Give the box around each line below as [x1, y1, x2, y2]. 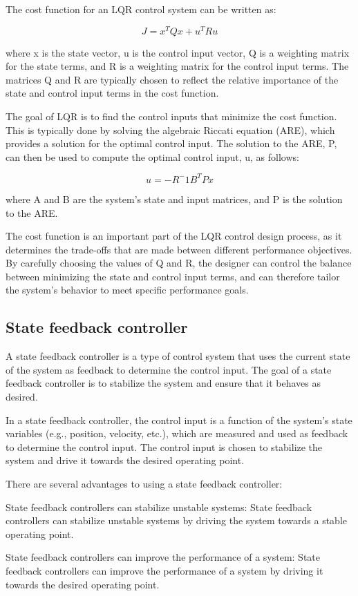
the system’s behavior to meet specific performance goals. [6, 282, 249, 297]
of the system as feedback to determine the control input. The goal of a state [6, 362, 332, 376]
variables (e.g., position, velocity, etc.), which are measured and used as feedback [6, 426, 348, 441]
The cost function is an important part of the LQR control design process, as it [6, 229, 342, 243]
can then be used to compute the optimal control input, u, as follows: [6, 149, 299, 164]
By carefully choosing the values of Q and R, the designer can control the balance [6, 256, 352, 270]
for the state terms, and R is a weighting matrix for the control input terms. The [6, 59, 349, 73]
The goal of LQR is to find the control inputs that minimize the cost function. [6, 109, 337, 124]
